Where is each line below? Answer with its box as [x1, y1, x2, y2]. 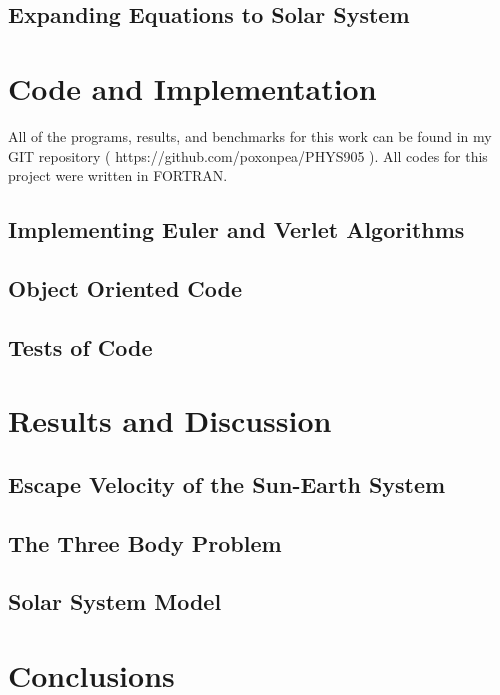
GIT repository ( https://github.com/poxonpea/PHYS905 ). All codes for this [8, 145, 488, 166]
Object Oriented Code [8, 272, 243, 303]
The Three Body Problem [8, 527, 282, 558]
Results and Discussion [8, 400, 332, 441]
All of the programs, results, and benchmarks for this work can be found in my [8, 125, 492, 146]
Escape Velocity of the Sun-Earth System [8, 468, 446, 499]
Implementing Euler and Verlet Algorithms [8, 214, 465, 245]
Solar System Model [8, 586, 222, 617]
